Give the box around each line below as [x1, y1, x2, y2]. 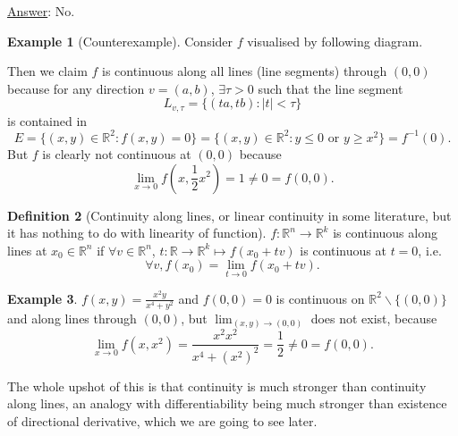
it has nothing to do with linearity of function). [7, 223, 267, 242]
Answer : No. [7, 2, 75, 20]
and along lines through [7, 308, 137, 327]
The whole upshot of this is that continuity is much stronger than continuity [7, 376, 427, 395]
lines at [7, 240, 47, 259]
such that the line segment [258, 79, 403, 97]
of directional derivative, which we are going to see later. [7, 411, 318, 430]
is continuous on [276, 289, 365, 307]
